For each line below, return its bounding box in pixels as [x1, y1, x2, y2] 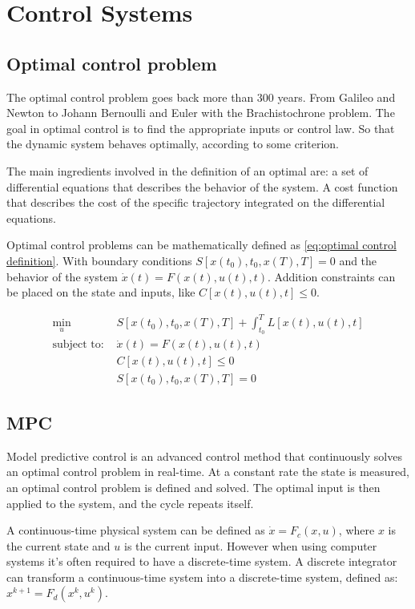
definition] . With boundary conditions [6, 252, 192, 268]
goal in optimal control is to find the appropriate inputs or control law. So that [6, 119, 395, 136]
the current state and [6, 537, 111, 554]
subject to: [52, 339, 104, 351]
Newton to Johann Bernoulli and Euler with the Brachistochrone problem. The [6, 104, 395, 121]
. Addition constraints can [268, 268, 396, 284]
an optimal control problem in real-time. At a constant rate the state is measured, [6, 463, 409, 480]
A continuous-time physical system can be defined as [6, 522, 265, 538]
